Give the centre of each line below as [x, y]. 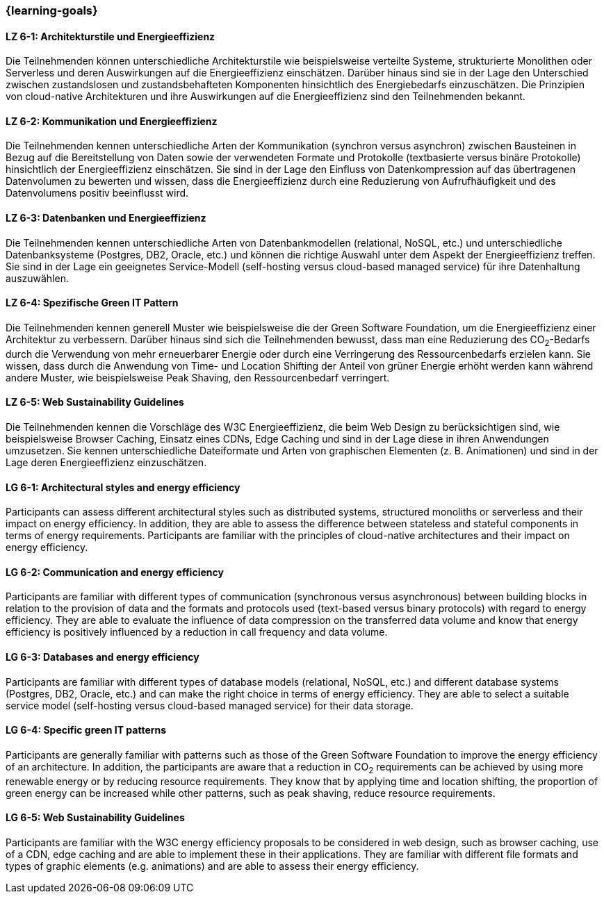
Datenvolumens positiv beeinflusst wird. [97, 193]
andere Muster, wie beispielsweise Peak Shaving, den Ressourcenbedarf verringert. [198, 377]
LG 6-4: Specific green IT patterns [86, 730]
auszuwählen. [37, 278]
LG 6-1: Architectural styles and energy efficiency [123, 487]
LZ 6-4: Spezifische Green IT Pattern [92, 303]
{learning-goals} [52, 10]
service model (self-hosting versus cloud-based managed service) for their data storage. [210, 705]
